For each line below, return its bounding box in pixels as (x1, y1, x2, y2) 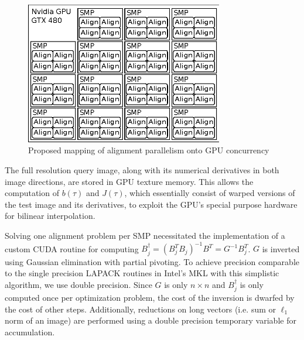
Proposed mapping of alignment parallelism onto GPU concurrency (28, 144, 269, 156)
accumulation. (5, 325, 55, 338)
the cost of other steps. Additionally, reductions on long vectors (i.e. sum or (5, 303, 276, 315)
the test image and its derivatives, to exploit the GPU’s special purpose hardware (5, 198, 298, 210)
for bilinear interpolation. (5, 210, 95, 222)
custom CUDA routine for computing (5, 242, 139, 255)
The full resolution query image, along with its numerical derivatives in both (5, 164, 279, 176)
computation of (5, 187, 59, 199)
